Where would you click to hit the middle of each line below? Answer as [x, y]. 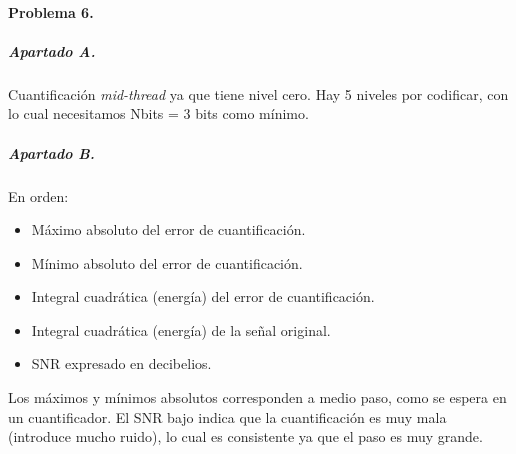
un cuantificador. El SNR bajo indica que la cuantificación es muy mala [227, 416]
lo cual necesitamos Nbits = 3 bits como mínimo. [158, 113]
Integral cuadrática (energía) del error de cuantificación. [203, 296]
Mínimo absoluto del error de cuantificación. [167, 262]
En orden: [38, 195]
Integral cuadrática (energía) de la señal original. [181, 329]
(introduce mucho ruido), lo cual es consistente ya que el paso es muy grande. [245, 436]
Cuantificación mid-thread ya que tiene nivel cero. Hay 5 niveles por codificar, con [258, 93]
